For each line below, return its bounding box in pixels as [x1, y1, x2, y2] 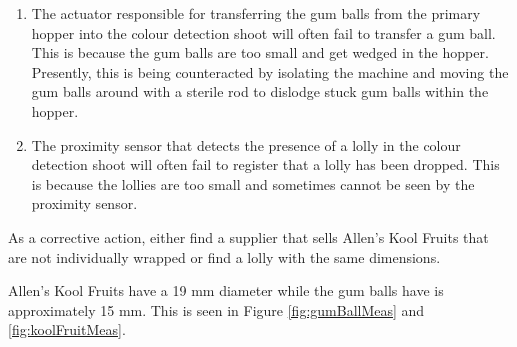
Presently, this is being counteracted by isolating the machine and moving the [31, 61, 509, 82]
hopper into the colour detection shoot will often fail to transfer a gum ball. [31, 22, 496, 43]
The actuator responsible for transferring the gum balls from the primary [31, 3, 481, 23]
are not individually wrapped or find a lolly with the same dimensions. [8, 246, 441, 267]
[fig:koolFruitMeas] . [8, 319, 126, 340]
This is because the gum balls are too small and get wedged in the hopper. [31, 42, 489, 63]
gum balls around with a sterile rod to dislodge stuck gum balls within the [31, 81, 489, 102]
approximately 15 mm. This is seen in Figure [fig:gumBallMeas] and [8, 299, 425, 320]
